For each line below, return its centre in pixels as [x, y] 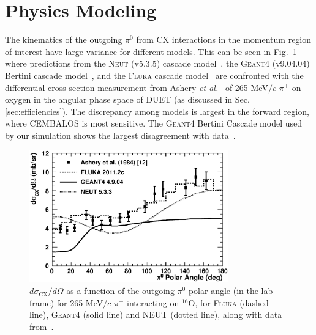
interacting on [153, 302]
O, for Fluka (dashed [228, 302]
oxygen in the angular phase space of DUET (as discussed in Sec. [127, 99]
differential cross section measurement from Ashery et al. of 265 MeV [137, 87]
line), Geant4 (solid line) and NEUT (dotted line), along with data [156, 315]
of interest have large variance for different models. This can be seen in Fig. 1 [151, 51]
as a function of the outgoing [120, 291]
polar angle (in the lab [231, 291]
